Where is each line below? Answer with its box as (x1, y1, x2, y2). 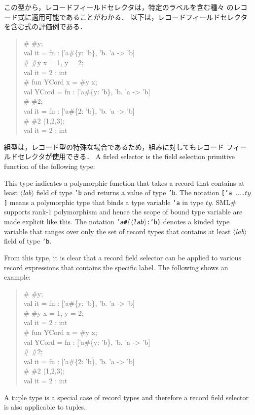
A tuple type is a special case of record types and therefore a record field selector (4, 392, 249, 402)
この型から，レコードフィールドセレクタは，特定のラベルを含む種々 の (4, 2, 234, 12)
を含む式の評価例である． (4, 21, 87, 32)
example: (4, 272, 31, 282)
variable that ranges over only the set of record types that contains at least (4, 226, 231, 236)
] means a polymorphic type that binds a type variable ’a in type (4, 197, 204, 207)
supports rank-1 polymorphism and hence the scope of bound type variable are (4, 207, 243, 217)
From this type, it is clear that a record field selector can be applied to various (4, 252, 241, 262)
